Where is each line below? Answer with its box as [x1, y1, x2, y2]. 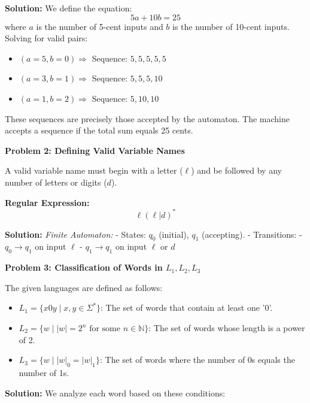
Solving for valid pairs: [5, 32, 88, 44]
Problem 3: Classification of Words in [5, 261, 163, 274]
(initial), [159, 228, 189, 240]
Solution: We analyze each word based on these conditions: [5, 386, 226, 399]
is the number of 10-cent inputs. [172, 20, 290, 32]
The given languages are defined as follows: [5, 281, 163, 293]
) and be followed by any [191, 164, 282, 177]
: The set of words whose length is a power [148, 322, 305, 334]
